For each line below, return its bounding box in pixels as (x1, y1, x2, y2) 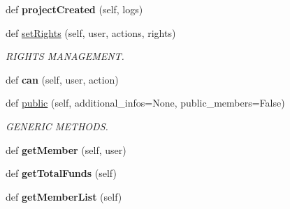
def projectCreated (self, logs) (6, 2, 143, 16)
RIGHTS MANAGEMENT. (6, 49, 124, 63)
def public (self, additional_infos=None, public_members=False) (6, 95, 285, 110)
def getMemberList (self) (6, 189, 122, 203)
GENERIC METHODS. (6, 118, 108, 133)
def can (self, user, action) (6, 72, 119, 86)
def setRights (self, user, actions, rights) (6, 25, 176, 40)
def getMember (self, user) (6, 142, 126, 157)
